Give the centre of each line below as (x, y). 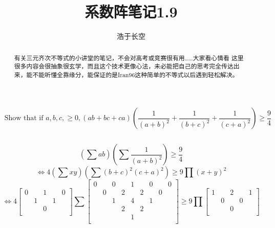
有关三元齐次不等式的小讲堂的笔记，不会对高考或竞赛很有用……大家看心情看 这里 (129, 58)
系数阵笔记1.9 (131, 12)
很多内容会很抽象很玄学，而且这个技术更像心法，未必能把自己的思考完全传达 (124, 66)
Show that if (24, 118)
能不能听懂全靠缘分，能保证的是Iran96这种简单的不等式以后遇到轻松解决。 (132, 74)
